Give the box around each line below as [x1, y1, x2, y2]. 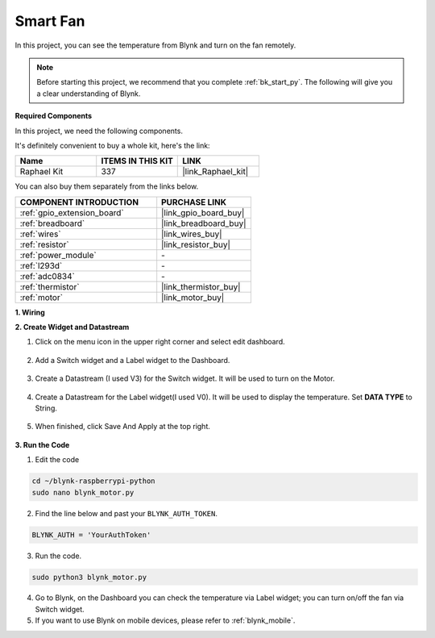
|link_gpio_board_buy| [161, 206, 245, 218]
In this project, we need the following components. [14, 126, 183, 136]
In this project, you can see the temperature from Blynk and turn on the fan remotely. [14, 40, 296, 50]
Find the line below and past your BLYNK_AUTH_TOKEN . [35, 508, 217, 518]
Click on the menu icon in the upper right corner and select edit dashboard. [35, 337, 285, 347]
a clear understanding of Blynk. [36, 89, 141, 98]
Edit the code [35, 455, 80, 465]
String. [35, 403, 58, 413]
